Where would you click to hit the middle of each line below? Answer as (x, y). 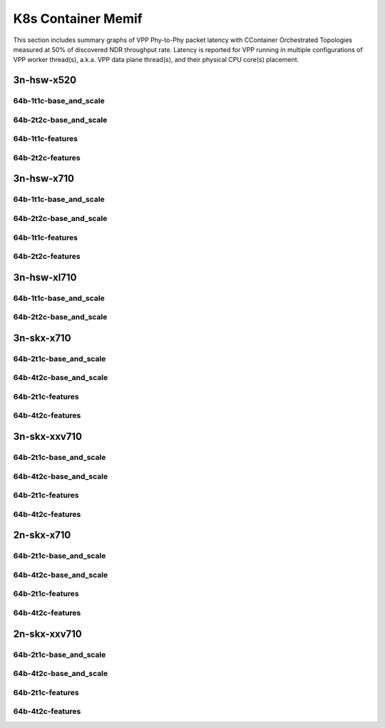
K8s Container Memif (78, 19)
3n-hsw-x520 (45, 80)
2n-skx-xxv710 (47, 634)
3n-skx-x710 (42, 338)
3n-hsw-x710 (44, 179)
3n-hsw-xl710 (45, 277)
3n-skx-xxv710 (47, 437)
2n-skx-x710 (42, 535)
